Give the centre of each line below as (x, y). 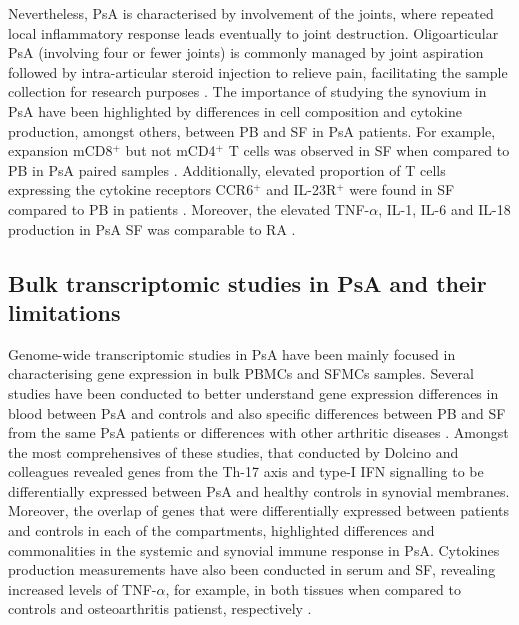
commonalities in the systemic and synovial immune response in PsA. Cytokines (254, 549)
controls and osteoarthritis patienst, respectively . (160, 608)
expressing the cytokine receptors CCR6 (131, 189)
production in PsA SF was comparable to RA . (152, 228)
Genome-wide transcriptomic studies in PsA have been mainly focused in (232, 353)
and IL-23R (301, 189)
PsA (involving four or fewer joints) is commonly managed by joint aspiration (246, 52)
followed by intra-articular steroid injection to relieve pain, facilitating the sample (258, 71)
